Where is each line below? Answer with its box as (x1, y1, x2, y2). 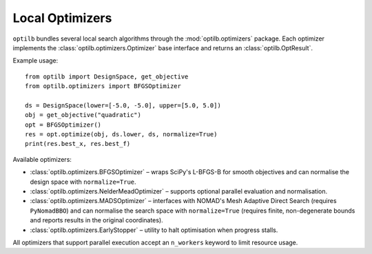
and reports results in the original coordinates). (30, 216, 163, 224)
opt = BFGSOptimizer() (25, 120, 102, 129)
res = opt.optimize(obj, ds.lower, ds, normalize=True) (25, 131, 218, 138)
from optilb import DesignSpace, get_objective (25, 72, 189, 81)
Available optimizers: (12, 155, 72, 163)
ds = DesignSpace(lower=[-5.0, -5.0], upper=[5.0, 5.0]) (25, 101, 222, 109)
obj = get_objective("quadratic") (25, 111, 141, 119)
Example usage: (12, 56, 59, 65)
